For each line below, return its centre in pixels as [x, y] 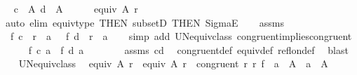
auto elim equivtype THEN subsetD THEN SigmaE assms [145, 22]
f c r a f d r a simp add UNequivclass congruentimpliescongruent [181, 36]
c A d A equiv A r [76, 8]
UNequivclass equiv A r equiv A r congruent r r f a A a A [173, 63]
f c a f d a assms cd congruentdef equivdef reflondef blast [188, 49]
